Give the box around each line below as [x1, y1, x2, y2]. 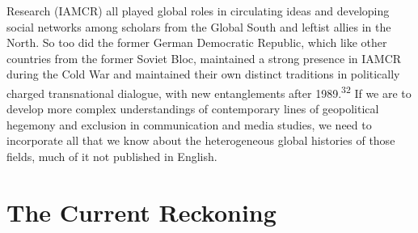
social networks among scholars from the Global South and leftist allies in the [6, 18, 391, 35]
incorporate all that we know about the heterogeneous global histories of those [6, 132, 395, 149]
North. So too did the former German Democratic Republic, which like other [6, 34, 387, 51]
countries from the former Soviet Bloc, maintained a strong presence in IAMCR [6, 49, 402, 66]
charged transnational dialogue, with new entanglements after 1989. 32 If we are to [6, 82, 412, 101]
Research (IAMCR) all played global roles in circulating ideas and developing [6, 2, 390, 19]
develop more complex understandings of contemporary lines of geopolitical [6, 100, 379, 117]
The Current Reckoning [6, 195, 277, 228]
